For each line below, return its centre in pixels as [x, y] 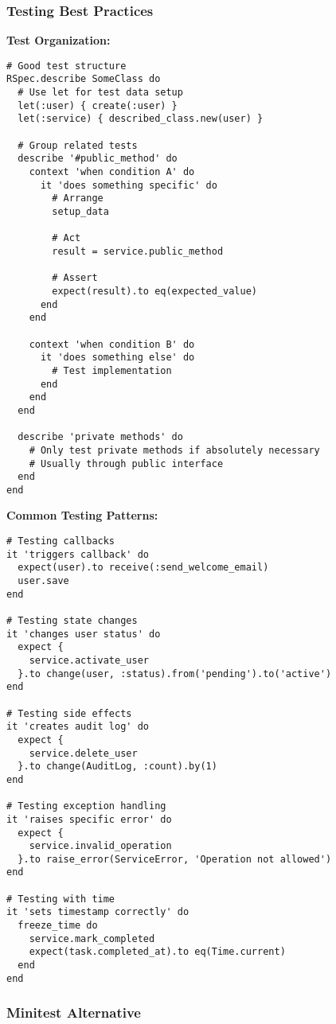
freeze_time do [58, 926]
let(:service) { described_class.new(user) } [141, 119]
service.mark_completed [92, 938]
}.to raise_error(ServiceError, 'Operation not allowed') [175, 859]
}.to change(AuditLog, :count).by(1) [117, 767]
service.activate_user [89, 660]
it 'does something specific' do [129, 185]
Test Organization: [59, 40]
